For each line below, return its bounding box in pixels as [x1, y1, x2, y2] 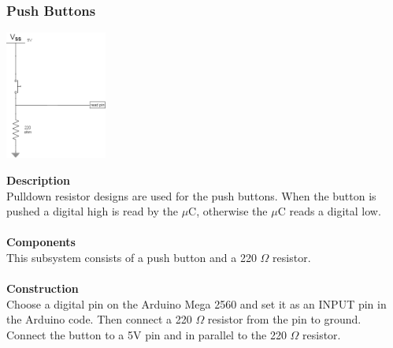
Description [6, 171, 71, 188]
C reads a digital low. [277, 203, 381, 219]
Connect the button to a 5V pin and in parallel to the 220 [6, 326, 287, 342]
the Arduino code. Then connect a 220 [6, 311, 192, 327]
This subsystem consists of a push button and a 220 [6, 249, 257, 265]
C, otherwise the [188, 203, 268, 219]
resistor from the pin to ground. [207, 311, 361, 327]
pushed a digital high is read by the [6, 203, 178, 219]
